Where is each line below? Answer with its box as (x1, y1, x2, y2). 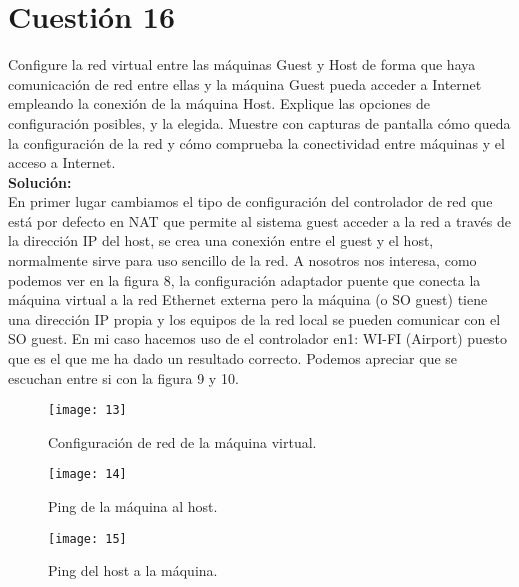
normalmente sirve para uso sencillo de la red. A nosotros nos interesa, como (8, 250, 477, 271)
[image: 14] (48, 467, 127, 482)
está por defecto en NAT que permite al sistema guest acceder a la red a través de (8, 210, 511, 231)
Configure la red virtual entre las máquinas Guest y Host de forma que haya (8, 54, 476, 75)
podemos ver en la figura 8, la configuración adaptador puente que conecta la (8, 269, 481, 290)
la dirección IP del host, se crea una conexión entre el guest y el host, (8, 230, 434, 251)
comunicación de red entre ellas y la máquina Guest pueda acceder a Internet (8, 73, 482, 94)
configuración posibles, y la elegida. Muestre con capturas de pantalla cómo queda (8, 112, 511, 133)
